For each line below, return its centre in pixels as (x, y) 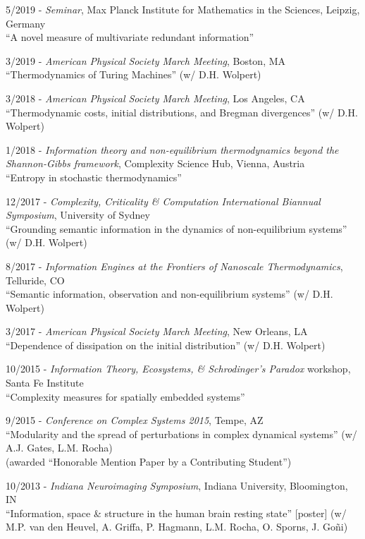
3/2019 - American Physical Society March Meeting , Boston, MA (146, 60)
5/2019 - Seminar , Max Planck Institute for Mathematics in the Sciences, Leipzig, (183, 9)
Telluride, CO (35, 280)
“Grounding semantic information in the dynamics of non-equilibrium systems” (177, 228)
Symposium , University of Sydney (78, 215)
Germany (26, 23)
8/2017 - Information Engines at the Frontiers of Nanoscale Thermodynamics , (174, 266)
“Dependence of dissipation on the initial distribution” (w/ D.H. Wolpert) (166, 345)
